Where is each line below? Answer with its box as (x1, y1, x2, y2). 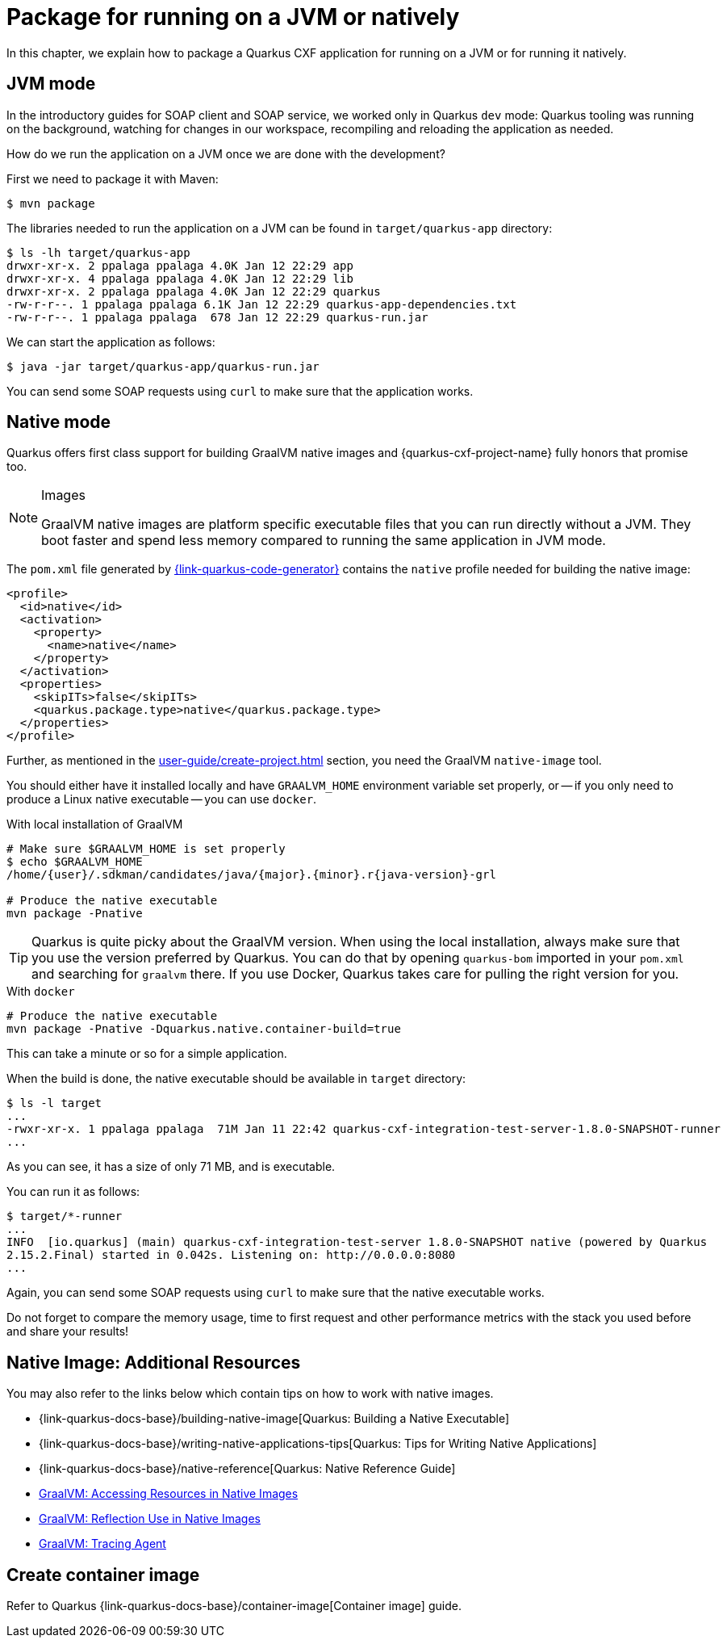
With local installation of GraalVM (6, 817, 183, 832)
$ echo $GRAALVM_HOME (6, 855, 143, 869)
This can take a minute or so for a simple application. (6, 1046, 287, 1061)
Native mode (6, 412, 111, 433)
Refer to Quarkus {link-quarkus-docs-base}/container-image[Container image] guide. (6, 1599, 462, 1613)
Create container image (6, 1564, 200, 1585)
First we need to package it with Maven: (6, 171, 219, 186)
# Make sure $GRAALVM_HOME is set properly (6, 842, 286, 856)
